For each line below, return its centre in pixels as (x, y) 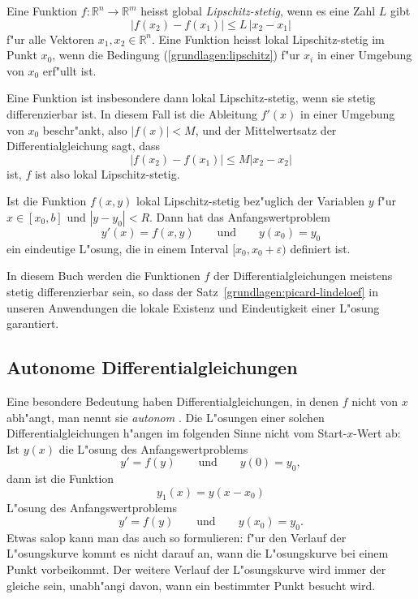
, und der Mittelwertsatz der (266, 129)
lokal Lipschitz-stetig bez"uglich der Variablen (251, 201)
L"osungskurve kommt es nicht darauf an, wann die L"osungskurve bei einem (198, 553)
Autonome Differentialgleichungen (152, 367)
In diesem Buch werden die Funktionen (103, 276)
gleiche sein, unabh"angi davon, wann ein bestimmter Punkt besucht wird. (191, 585)
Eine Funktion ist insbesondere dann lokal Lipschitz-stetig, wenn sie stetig (191, 98)
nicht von (375, 401)
